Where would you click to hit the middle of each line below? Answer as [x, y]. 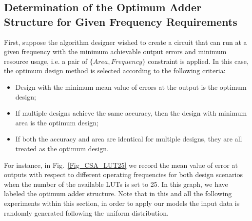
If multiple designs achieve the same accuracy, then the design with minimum [131, 113]
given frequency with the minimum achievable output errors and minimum [115, 51]
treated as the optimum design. [62, 148]
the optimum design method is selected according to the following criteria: [115, 70]
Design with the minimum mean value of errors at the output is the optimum [131, 87]
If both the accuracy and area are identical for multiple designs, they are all [129, 139]
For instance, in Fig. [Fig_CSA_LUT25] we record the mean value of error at [121, 165]
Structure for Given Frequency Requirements [121, 21]
